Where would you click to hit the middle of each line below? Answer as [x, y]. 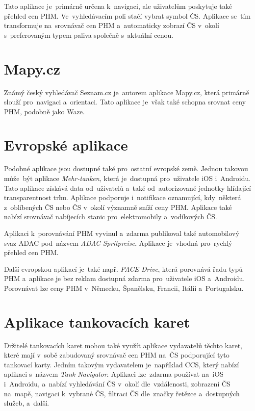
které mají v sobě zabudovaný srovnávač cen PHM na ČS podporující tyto [117, 355]
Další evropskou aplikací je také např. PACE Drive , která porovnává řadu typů [123, 269]
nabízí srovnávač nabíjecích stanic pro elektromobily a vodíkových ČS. [111, 217]
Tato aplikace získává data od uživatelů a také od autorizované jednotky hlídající [127, 188]
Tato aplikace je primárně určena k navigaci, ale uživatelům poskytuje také [118, 6]
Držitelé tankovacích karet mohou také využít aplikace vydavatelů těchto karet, [123, 345]
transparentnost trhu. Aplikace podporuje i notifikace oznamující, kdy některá [123, 197]
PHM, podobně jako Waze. [44, 111]
